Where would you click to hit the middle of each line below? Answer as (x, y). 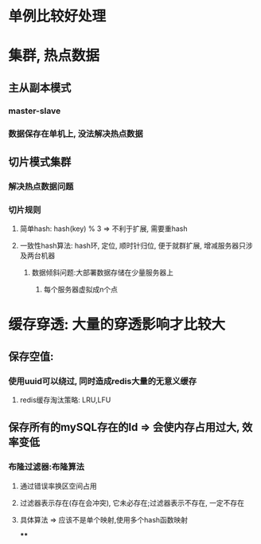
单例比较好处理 (57, 16)
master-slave (35, 111)
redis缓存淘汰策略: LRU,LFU (65, 400)
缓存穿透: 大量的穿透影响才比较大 (117, 325)
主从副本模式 (40, 87)
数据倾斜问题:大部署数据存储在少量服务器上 (102, 272)
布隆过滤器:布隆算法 (47, 467)
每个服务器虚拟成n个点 (80, 290)
